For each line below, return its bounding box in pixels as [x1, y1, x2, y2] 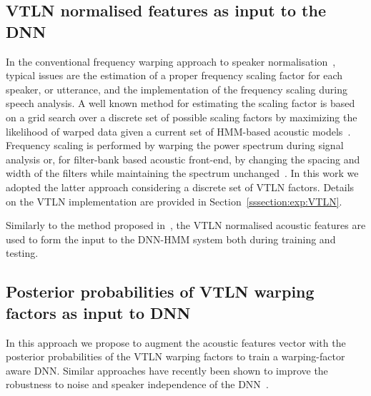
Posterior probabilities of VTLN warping [6, 280, 315, 303]
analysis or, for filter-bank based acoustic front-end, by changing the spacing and [6, 151, 360, 166]
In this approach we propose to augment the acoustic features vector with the [6, 335, 346, 350]
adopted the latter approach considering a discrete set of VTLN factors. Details [6, 179, 355, 194]
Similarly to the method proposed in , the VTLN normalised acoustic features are [6, 218, 366, 233]
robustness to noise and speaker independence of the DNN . [6, 377, 269, 392]
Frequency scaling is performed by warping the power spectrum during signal [6, 138, 344, 153]
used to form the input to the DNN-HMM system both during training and [6, 231, 336, 246]
